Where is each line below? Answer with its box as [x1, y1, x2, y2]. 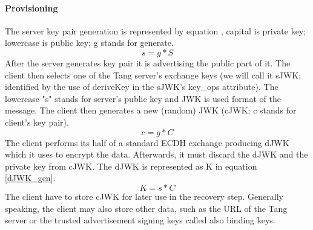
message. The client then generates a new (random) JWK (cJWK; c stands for [5, 104, 297, 117]
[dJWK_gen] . [5, 171, 56, 184]
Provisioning [5, 1, 58, 14]
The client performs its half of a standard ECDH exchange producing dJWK [5, 136, 289, 149]
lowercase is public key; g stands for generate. [5, 36, 174, 49]
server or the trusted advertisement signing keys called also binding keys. [5, 214, 275, 226]
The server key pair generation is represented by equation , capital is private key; [5, 24, 306, 37]
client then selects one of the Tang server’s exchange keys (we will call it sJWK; [5, 68, 301, 81]
